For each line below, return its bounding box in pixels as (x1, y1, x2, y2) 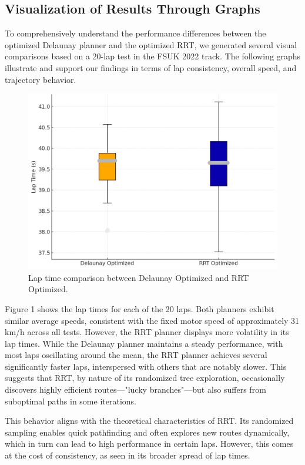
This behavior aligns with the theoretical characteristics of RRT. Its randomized (5, 414, 294, 427)
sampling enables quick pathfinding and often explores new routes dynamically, (5, 426, 290, 438)
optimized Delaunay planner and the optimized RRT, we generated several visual (5, 38, 297, 51)
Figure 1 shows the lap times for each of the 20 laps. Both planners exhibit (5, 302, 274, 315)
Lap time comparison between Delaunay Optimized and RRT (28, 271, 249, 283)
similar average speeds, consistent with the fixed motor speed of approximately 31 (5, 314, 300, 326)
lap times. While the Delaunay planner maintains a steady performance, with (5, 337, 283, 349)
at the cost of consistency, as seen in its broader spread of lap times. (5, 449, 250, 461)
